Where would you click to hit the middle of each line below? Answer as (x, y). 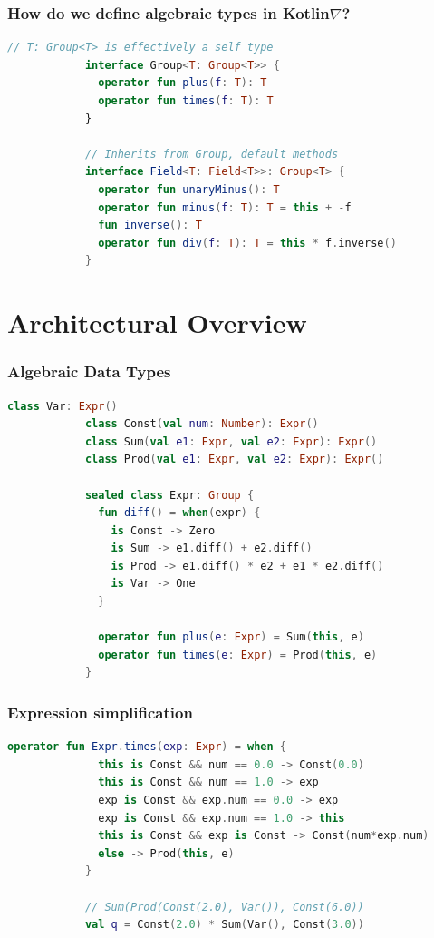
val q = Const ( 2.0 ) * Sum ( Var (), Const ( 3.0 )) (224, 925)
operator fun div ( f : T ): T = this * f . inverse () (247, 243)
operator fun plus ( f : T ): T (183, 83)
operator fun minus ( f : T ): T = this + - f (225, 207)
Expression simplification (100, 712)
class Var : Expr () (63, 406)
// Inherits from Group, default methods (212, 154)
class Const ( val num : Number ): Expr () (202, 424)
